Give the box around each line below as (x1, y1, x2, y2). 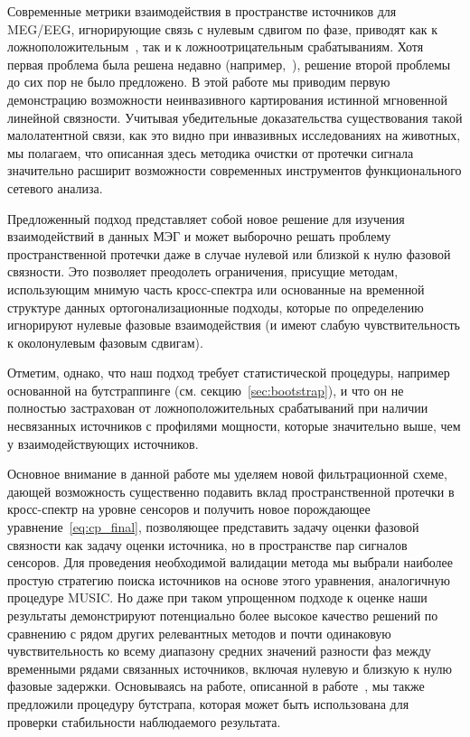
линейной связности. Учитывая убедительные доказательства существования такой (7, 107, 463, 126)
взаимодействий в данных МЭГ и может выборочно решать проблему (7, 227, 391, 246)
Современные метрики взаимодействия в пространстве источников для (7, 2, 397, 20)
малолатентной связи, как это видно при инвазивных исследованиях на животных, (7, 126, 461, 145)
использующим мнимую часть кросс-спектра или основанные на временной (7, 279, 425, 298)
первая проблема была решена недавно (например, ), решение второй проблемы (7, 54, 451, 73)
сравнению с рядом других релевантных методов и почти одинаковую (7, 623, 391, 642)
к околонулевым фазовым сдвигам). (7, 332, 203, 351)
